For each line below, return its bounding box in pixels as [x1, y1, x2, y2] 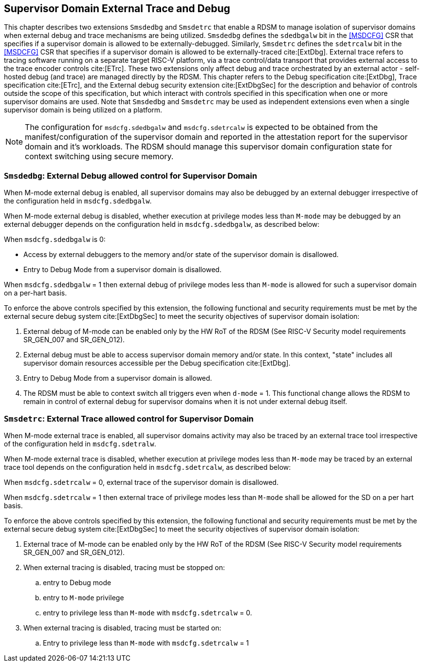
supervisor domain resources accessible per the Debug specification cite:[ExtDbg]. [23, 359, 291, 368]
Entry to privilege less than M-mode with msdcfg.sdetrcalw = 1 [43, 638, 249, 647]
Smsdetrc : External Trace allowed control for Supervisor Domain [4, 413, 254, 424]
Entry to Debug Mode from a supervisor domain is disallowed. [23, 265, 221, 274]
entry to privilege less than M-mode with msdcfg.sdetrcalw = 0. [43, 608, 252, 617]
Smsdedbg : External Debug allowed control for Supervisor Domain [4, 170, 257, 181]
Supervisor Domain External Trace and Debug [4, 2, 230, 15]
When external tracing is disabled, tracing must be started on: [23, 623, 221, 632]
